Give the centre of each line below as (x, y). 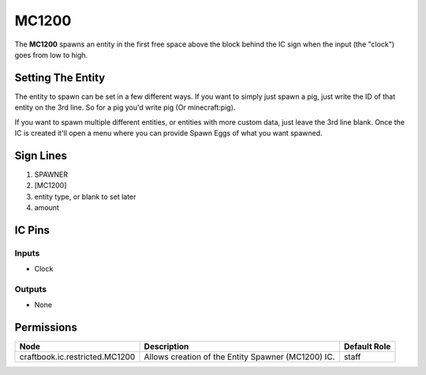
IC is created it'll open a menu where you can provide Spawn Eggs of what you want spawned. (168, 133)
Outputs (31, 290)
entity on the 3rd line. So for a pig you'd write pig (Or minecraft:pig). (125, 107)
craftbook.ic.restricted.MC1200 (77, 357)
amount (47, 208)
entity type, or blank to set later (85, 197)
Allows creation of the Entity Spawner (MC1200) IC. (239, 357)
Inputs (27, 253)
